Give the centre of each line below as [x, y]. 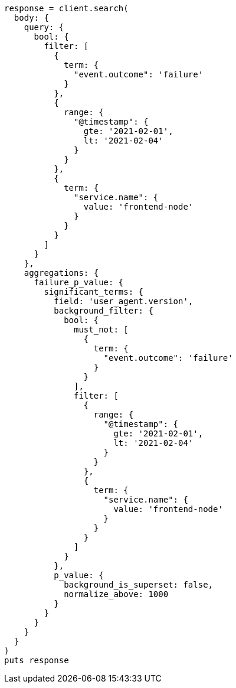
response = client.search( [66, 8]
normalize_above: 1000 [116, 594]
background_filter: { [104, 311]
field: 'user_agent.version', [124, 301]
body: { [31, 18]
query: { [44, 27]
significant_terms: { [94, 292]
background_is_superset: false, [139, 585]
